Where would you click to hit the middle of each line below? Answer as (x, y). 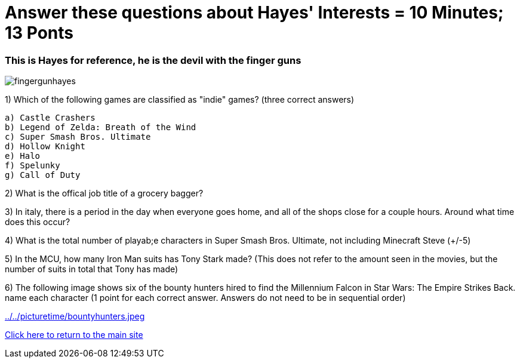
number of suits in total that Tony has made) (92, 269)
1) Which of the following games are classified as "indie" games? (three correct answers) (180, 100)
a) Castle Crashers (50, 118)
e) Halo (23, 156)
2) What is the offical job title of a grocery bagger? (104, 193)
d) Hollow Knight (45, 147)
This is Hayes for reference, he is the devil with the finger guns (153, 60)
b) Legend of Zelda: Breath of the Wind (101, 127)
